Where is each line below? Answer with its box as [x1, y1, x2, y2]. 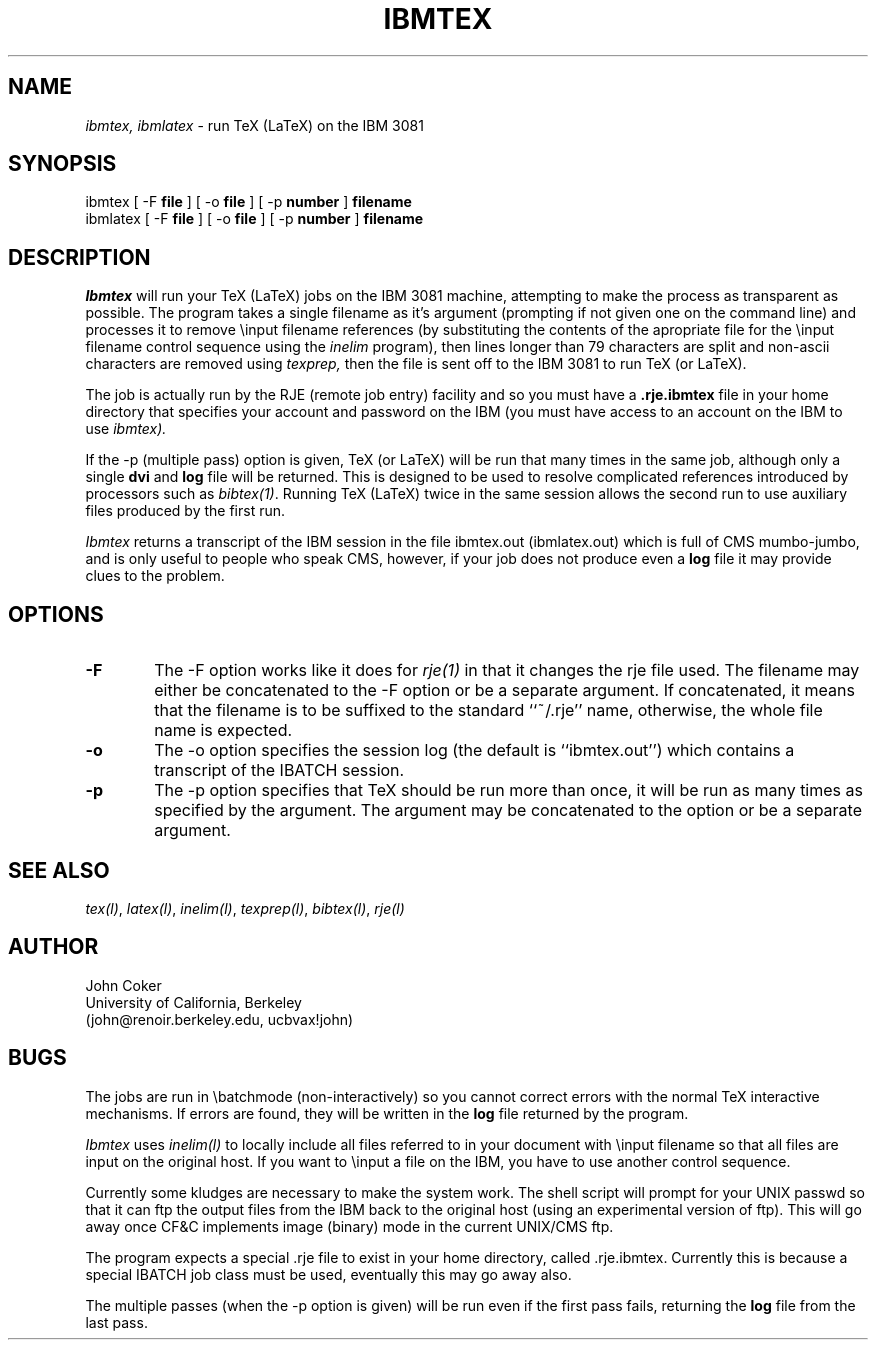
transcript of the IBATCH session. [154, 760, 405, 781]
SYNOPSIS [8, 151, 117, 177]
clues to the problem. [85, 567, 225, 585]
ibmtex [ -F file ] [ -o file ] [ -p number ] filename [85, 193, 412, 211]
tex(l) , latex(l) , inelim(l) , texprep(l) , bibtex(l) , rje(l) [85, 899, 405, 917]
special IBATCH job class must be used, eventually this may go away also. [85, 1265, 572, 1283]
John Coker [85, 976, 162, 994]
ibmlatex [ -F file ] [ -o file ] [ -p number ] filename [85, 210, 424, 228]
